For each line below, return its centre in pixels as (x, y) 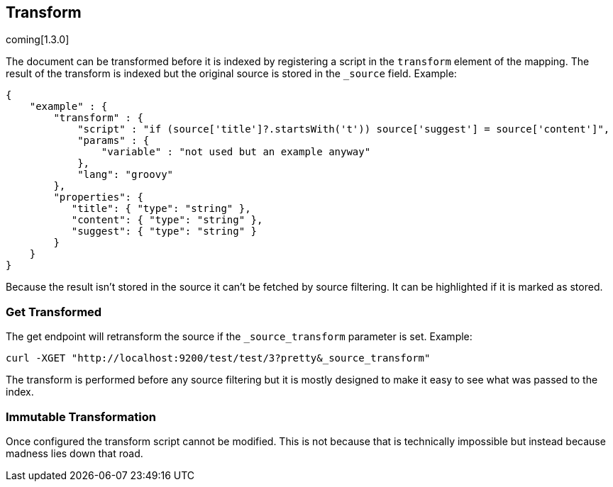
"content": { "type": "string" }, (167, 220)
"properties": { (98, 197)
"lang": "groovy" (126, 175)
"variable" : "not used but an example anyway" (236, 152)
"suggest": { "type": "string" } (164, 231)
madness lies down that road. (74, 453)
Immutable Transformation (81, 416)
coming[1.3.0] (38, 40)
